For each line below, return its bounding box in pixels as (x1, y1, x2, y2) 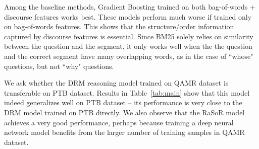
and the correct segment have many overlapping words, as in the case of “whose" (4, 50, 253, 61)
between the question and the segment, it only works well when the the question (4, 41, 252, 51)
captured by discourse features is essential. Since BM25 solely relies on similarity (4, 31, 253, 41)
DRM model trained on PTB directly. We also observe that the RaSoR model (4, 107, 245, 117)
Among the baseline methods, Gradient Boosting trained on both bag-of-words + (4, 2, 255, 12)
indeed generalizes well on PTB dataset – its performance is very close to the (4, 97, 242, 108)
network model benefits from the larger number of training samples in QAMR (4, 127, 245, 137)
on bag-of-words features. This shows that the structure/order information (4, 21, 234, 32)
